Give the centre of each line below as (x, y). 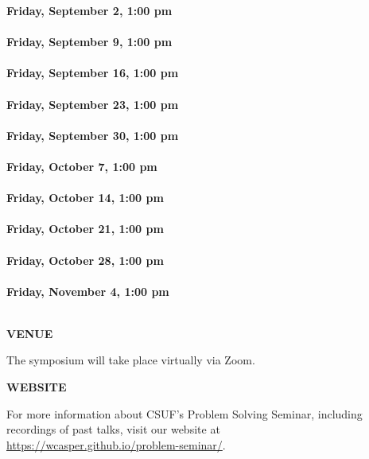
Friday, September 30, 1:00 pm (93, 135)
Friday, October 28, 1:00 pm (85, 260)
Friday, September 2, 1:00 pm (89, 10)
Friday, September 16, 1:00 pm (93, 73)
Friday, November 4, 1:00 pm (88, 291)
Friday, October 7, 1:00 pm (82, 166)
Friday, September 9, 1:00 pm (89, 42)
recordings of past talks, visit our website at (113, 429)
